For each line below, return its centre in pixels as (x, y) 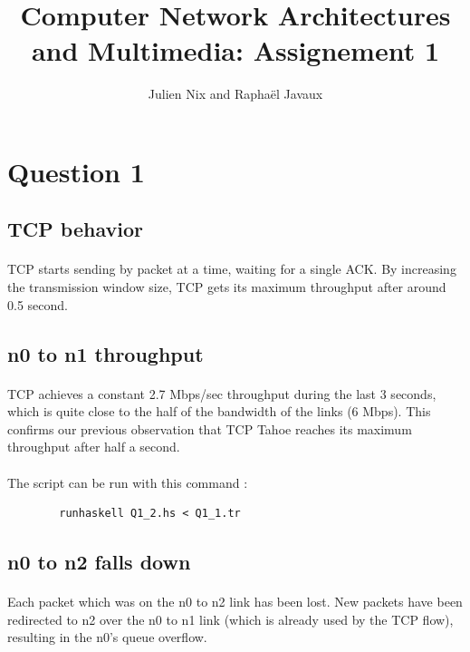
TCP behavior (75, 229)
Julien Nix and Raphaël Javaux (235, 94)
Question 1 (76, 171)
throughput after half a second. (94, 447)
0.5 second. (38, 304)
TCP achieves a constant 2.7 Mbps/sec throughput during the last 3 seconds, (222, 393)
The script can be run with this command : (128, 482)
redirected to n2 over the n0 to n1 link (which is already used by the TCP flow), (230, 619)
